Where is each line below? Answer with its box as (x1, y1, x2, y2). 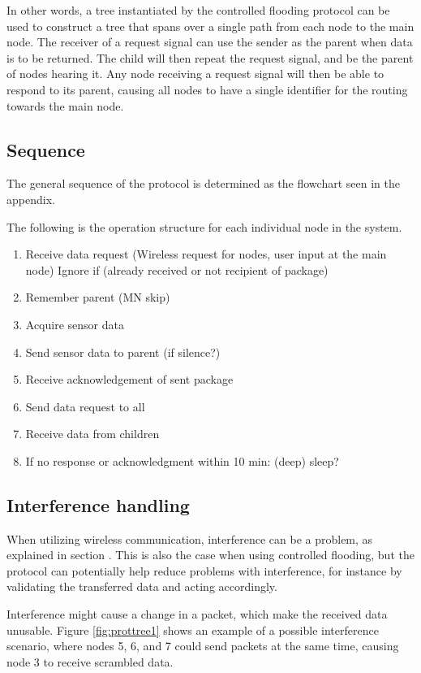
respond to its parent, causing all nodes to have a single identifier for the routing (6, 80, 408, 98)
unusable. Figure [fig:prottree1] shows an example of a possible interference (6, 621, 379, 638)
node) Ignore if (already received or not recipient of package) (25, 261, 329, 278)
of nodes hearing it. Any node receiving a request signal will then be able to (6, 65, 384, 82)
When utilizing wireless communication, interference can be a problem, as (6, 530, 373, 547)
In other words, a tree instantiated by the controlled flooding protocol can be (6, 2, 390, 18)
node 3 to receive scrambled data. (6, 653, 174, 670)
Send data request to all (25, 397, 145, 415)
